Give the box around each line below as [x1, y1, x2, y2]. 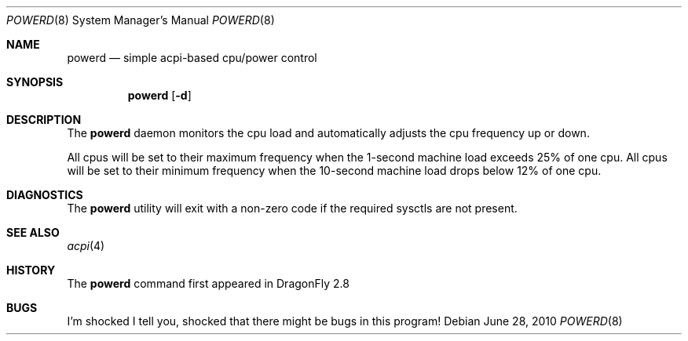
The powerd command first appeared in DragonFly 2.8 [67, 277, 349, 290]
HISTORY [6, 263, 56, 277]
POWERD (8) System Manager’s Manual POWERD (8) [6, 13, 275, 27]
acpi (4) [67, 239, 105, 252]
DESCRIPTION [6, 113, 82, 126]
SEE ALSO [6, 226, 60, 239]
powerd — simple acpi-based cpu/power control [67, 51, 317, 64]
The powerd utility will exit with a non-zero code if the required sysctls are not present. [67, 201, 518, 215]
